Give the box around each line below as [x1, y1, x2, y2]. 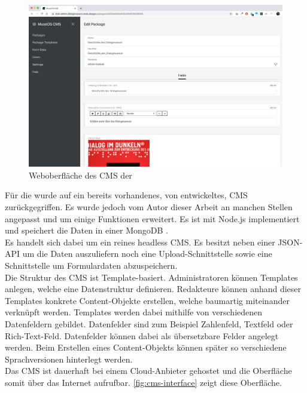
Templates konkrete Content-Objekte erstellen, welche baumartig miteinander [5, 294, 290, 306]
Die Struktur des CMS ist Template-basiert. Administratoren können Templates [5, 271, 298, 283]
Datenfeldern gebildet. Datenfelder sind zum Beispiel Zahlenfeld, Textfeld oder [5, 317, 293, 330]
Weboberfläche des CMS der [29, 168, 132, 181]
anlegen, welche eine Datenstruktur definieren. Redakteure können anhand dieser [5, 283, 302, 295]
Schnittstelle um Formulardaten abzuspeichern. [5, 259, 178, 271]
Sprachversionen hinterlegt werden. [5, 352, 133, 365]
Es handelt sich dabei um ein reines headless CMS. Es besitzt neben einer [5, 235, 275, 248]
